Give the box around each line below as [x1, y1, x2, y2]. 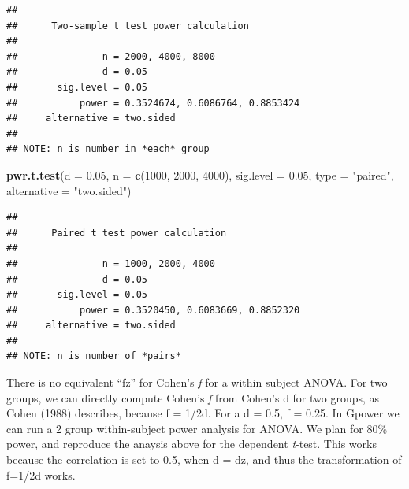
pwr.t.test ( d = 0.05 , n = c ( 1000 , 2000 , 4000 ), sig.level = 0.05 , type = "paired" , [6, 166, 394, 183]
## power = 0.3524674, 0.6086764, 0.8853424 [6, 97, 300, 109]
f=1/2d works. [6, 466, 76, 483]
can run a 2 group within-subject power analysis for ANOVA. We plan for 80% [6, 420, 388, 436]
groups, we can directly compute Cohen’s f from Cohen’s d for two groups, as [6, 389, 380, 406]
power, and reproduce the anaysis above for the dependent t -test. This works [6, 435, 377, 452]
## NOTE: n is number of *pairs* [6, 350, 181, 362]
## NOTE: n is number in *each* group [6, 143, 210, 155]
